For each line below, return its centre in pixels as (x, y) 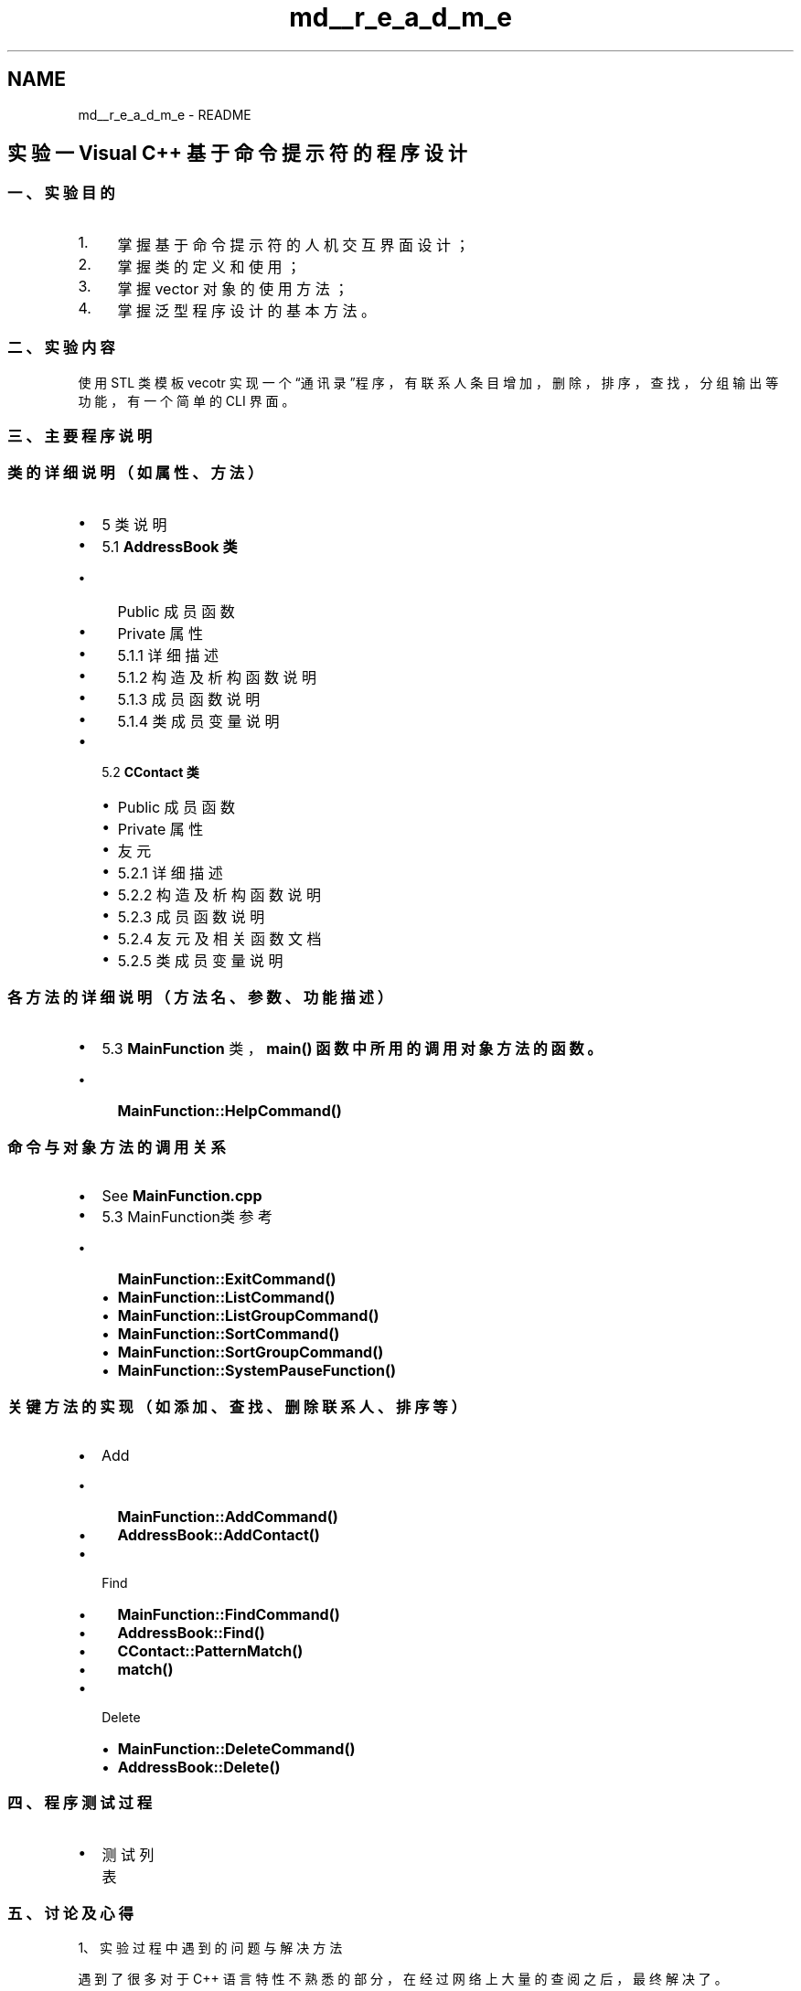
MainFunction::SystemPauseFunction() (257, 1371)
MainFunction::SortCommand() (229, 1334)
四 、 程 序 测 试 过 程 (80, 1803)
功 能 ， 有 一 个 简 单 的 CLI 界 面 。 (187, 400)
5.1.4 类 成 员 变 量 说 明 (198, 721)
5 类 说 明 (134, 524)
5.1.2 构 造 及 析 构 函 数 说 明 (217, 677)
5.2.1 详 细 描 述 (170, 873)
